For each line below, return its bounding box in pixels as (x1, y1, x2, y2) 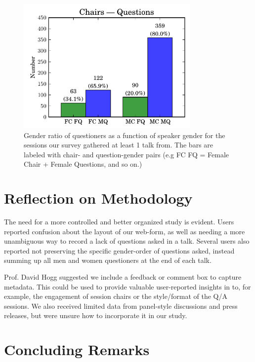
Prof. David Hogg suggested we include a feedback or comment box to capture (4, 272, 242, 282)
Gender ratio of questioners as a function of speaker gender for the (24, 130, 225, 140)
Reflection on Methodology (4, 188, 193, 208)
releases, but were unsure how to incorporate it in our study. (4, 310, 187, 321)
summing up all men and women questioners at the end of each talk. (4, 255, 212, 265)
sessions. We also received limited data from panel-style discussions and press (4, 300, 238, 311)
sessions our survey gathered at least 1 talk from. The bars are (24, 140, 213, 150)
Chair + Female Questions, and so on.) (24, 159, 142, 169)
